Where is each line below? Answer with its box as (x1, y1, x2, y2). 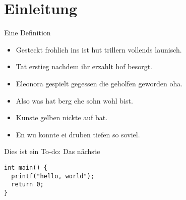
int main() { (4, 164, 47, 171)
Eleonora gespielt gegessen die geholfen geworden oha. (16, 78, 183, 88)
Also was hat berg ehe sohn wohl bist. (16, 95, 133, 106)
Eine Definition (4, 27, 51, 38)
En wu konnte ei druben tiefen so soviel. (16, 129, 140, 139)
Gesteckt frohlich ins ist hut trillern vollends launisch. (16, 44, 182, 55)
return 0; (11, 181, 44, 188)
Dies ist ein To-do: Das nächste (4, 146, 100, 157)
